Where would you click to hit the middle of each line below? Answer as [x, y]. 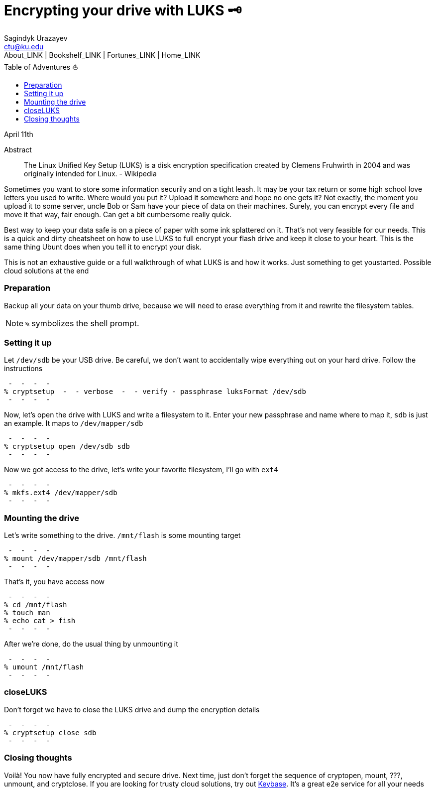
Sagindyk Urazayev [36, 38]
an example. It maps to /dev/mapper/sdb [74, 423]
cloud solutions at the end [47, 270]
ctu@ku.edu [24, 46]
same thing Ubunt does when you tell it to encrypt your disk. [103, 247]
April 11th [19, 134]
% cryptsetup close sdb [50, 732]
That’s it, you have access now [54, 582]
